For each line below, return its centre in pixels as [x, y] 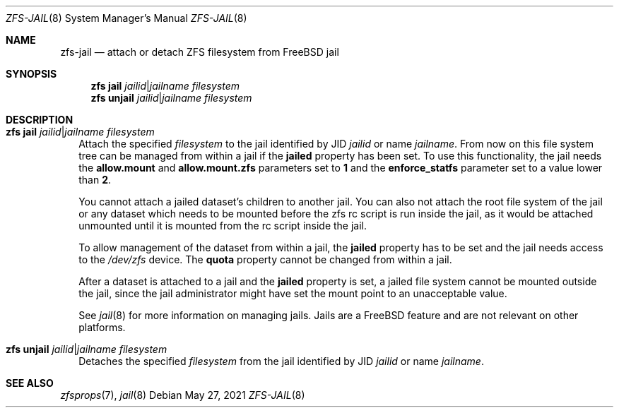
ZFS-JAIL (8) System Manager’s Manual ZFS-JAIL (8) [126, 18]
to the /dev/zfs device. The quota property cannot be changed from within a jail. [265, 259]
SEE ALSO [30, 383]
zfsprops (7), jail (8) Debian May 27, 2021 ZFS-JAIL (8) [183, 395]
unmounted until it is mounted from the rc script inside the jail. [223, 226]
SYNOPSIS [31, 74]
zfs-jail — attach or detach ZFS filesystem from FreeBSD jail [200, 52]
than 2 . [95, 180]
